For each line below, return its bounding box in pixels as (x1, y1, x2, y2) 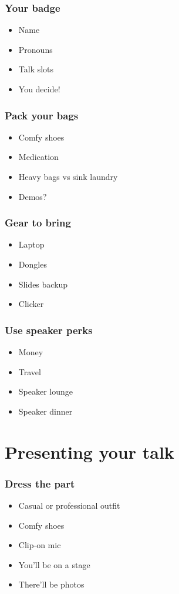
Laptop (18, 238, 45, 251)
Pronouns (18, 43, 53, 55)
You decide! (18, 83, 60, 95)
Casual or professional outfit (18, 499, 120, 511)
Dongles (18, 258, 47, 270)
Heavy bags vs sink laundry (18, 171, 118, 182)
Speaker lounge (18, 385, 73, 398)
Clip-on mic (18, 539, 61, 551)
